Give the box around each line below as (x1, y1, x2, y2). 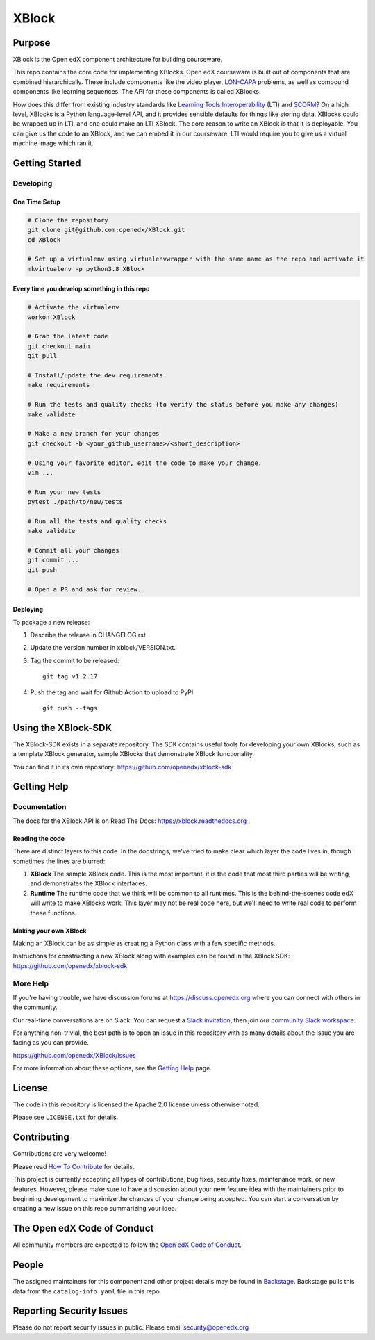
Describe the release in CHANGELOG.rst (30, 630, 146, 639)
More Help (12, 979, 49, 988)
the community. (12, 1003, 58, 1011)
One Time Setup (12, 197, 60, 206)
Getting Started (12, 157, 81, 169)
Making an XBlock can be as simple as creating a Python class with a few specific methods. (12, 939, 276, 947)
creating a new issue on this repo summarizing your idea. (12, 1204, 177, 1213)
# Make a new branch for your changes (27, 430, 160, 438)
